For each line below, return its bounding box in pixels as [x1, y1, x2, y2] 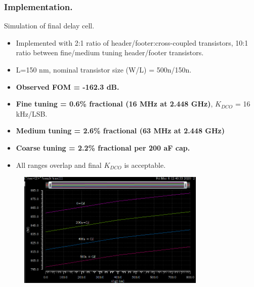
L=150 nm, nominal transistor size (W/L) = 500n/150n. [16, 64, 192, 75]
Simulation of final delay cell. [4, 20, 95, 31]
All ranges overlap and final [16, 159, 102, 170]
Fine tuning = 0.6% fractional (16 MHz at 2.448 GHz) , [16, 98, 213, 109]
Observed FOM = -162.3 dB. [16, 81, 119, 92]
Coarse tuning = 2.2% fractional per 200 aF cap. [16, 142, 190, 153]
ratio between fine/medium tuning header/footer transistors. [16, 47, 204, 58]
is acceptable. [124, 159, 166, 170]
